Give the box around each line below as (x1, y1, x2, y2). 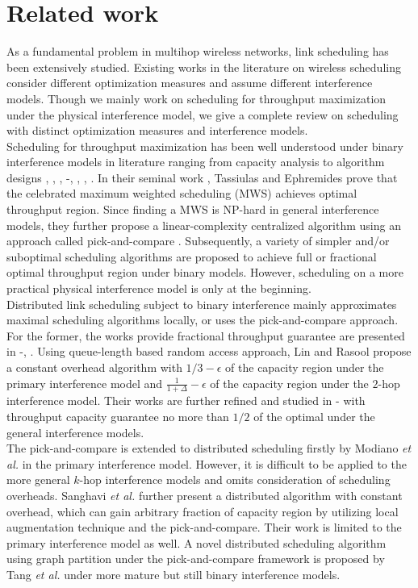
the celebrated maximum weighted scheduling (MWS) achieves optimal (6, 185, 357, 202)
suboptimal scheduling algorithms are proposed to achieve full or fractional (6, 248, 377, 265)
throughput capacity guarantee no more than (6, 408, 229, 425)
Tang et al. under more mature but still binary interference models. (6, 565, 341, 582)
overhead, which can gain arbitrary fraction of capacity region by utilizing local (6, 503, 399, 519)
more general (6, 471, 70, 488)
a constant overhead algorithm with (6, 359, 182, 375)
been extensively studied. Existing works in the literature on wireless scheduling (6, 58, 401, 75)
